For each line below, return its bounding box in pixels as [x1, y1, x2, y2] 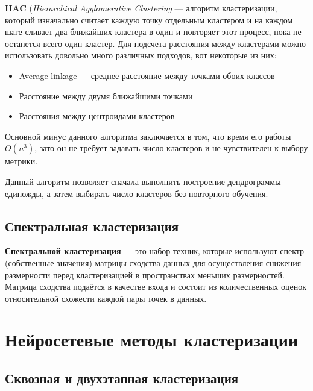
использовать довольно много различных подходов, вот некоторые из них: [5, 49, 277, 61]
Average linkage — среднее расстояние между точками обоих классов [19, 69, 275, 81]
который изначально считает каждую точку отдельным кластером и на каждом [5, 13, 293, 26]
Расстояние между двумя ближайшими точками [19, 89, 193, 102]
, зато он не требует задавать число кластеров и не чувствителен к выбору [34, 142, 308, 154]
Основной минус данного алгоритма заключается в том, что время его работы [5, 130, 291, 142]
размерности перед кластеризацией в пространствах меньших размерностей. [5, 268, 285, 281]
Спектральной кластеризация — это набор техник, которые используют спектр [5, 245, 305, 257]
